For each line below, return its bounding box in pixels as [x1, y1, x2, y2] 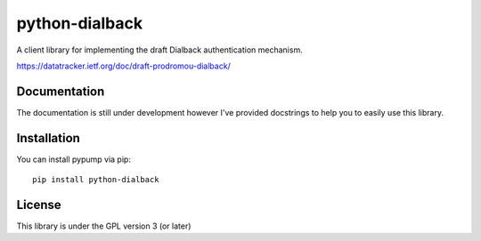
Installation [16, 130, 80, 146]
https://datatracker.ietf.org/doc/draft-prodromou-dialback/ [16, 60, 231, 71]
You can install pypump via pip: [16, 154, 131, 165]
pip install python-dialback [32, 174, 159, 185]
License [16, 197, 61, 213]
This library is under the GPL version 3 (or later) [16, 221, 192, 231]
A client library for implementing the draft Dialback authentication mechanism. [16, 44, 303, 55]
